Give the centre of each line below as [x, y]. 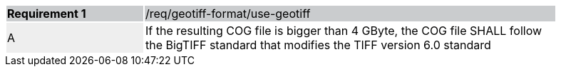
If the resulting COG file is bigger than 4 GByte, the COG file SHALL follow [344, 31]
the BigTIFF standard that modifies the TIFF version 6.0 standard [318, 45]
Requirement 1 [47, 14]
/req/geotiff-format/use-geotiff [228, 14]
